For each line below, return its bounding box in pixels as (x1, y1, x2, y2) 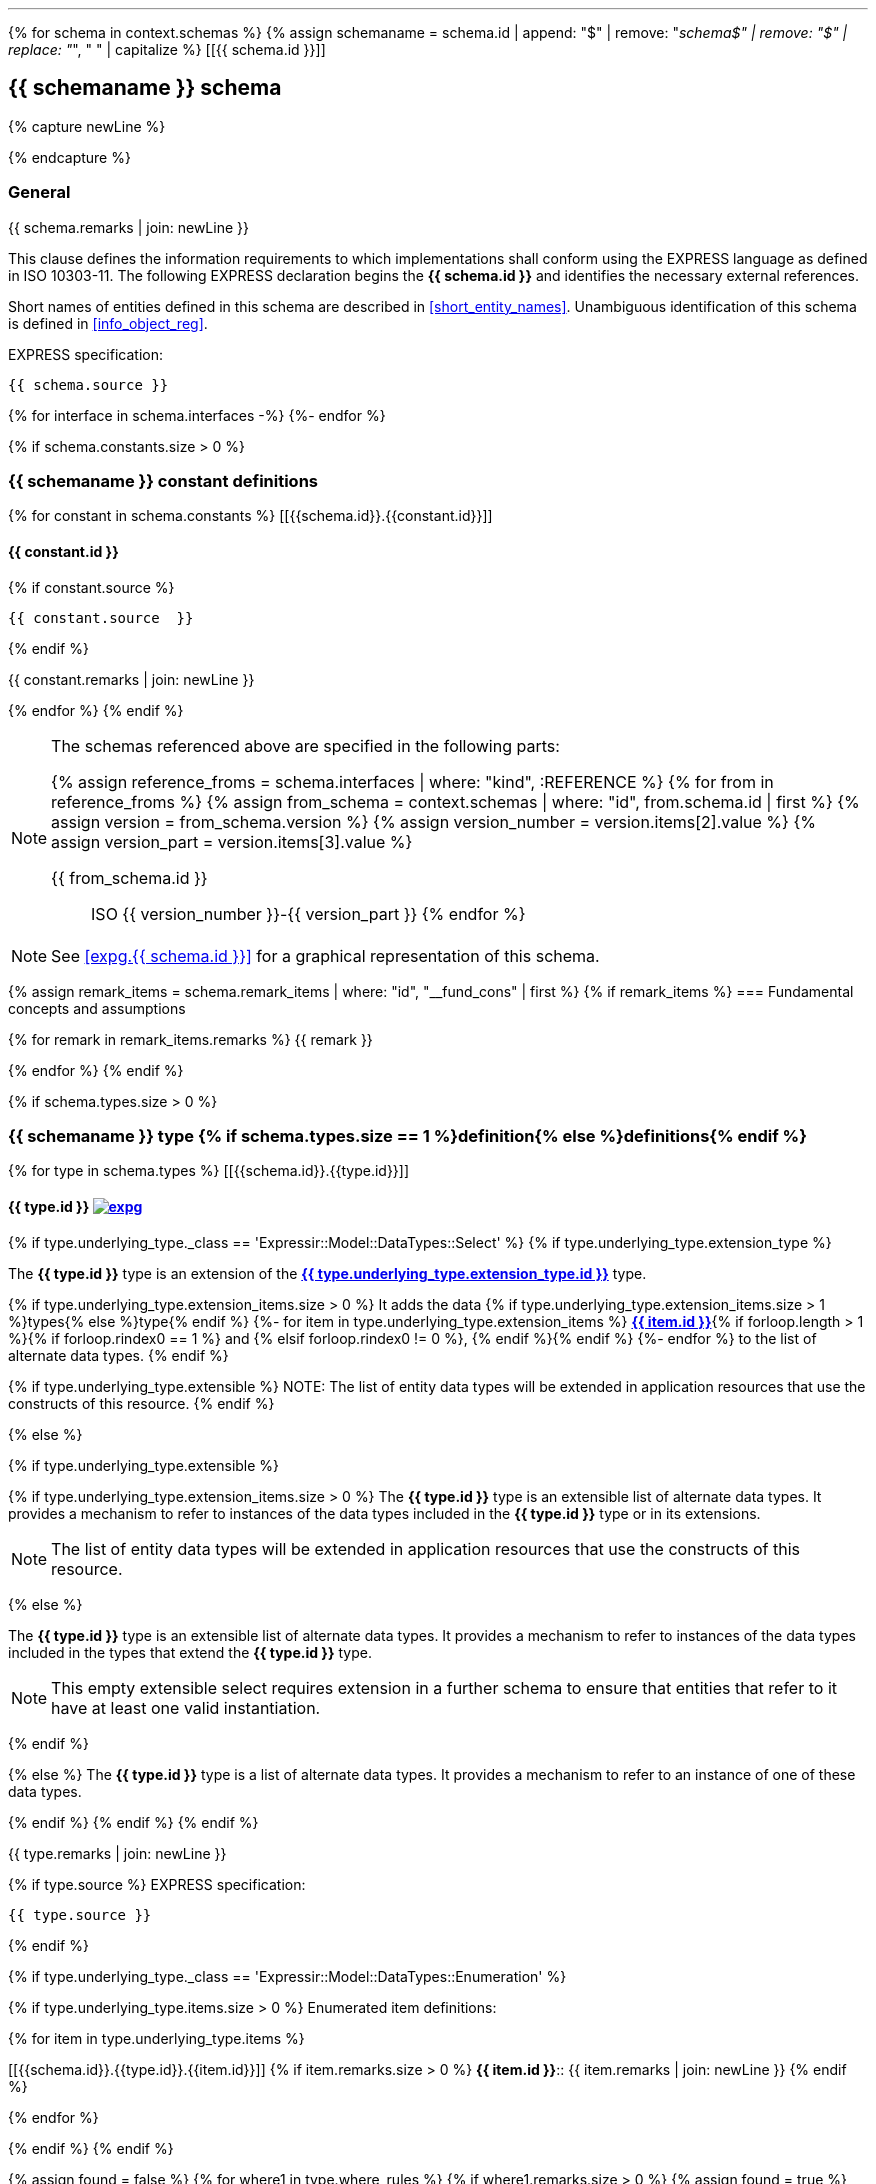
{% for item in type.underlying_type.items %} (8, 2029, 305, 2047)
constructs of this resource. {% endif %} (8, 1394, 275, 1412)
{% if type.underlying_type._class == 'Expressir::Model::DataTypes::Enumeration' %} (8, 1967, 567, 1985)
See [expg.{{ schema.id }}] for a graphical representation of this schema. (51, 945, 600, 966)
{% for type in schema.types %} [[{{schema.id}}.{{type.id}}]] (8, 1162, 410, 1180)
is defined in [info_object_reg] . (8, 314, 208, 332)
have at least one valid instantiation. (51, 1697, 321, 1718)
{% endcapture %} (8, 148, 131, 166)
